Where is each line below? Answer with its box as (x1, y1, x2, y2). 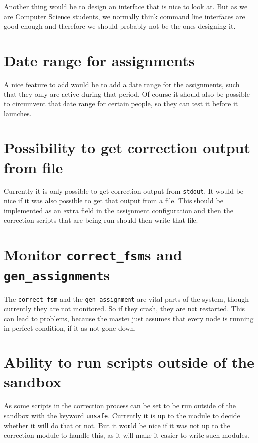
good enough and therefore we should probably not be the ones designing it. (4, 21, 236, 31)
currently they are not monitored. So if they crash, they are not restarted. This (4, 303, 245, 314)
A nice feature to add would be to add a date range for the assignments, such (4, 79, 240, 89)
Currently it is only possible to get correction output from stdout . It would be (4, 185, 244, 196)
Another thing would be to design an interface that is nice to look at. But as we (4, 1, 248, 11)
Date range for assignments (4, 50, 195, 70)
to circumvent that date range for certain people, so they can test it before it (4, 98, 238, 109)
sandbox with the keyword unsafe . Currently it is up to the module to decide (4, 410, 240, 420)
